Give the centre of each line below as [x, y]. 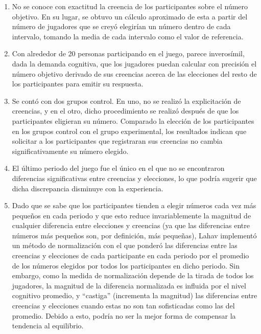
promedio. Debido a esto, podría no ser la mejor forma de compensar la [124, 315]
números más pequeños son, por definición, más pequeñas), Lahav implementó [134, 235]
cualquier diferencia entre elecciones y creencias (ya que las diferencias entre [131, 225]
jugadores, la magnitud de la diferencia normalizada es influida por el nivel [129, 285]
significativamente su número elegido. [70, 151]
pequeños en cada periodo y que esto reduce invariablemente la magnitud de [132, 215]
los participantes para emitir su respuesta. [78, 84]
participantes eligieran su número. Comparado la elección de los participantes [133, 120]
